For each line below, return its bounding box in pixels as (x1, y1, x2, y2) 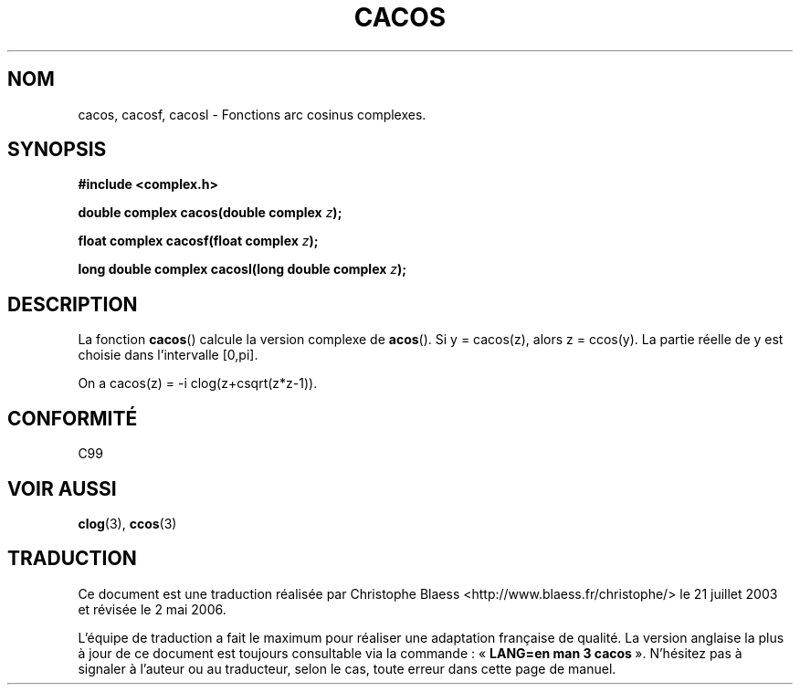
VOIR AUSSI (7, 477, 117, 500)
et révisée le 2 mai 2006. (78, 601, 226, 617)
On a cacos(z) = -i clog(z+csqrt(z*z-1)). (78, 375, 318, 392)
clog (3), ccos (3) (78, 515, 177, 531)
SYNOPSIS (7, 138, 107, 162)
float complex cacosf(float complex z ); (78, 233, 319, 249)
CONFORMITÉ (7, 406, 138, 430)
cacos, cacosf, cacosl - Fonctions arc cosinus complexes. (78, 106, 426, 122)
